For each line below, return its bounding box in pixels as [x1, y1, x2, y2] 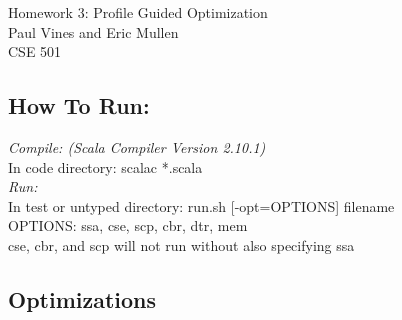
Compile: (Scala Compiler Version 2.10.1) [8, 136, 266, 157]
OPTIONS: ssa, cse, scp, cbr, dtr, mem [8, 215, 248, 236]
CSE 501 [8, 41, 62, 62]
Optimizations [8, 283, 157, 314]
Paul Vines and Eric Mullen [8, 21, 179, 42]
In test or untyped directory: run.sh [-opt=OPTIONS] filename [8, 195, 395, 216]
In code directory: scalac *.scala [8, 156, 203, 177]
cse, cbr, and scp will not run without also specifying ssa [8, 234, 355, 255]
